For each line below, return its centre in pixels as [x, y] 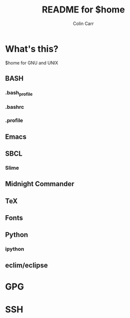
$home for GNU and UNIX [32, 63]
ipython [15, 249]
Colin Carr [83, 23]
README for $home [83, 10]
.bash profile [19, 93]
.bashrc [15, 107]
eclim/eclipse [27, 265]
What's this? [32, 49]
